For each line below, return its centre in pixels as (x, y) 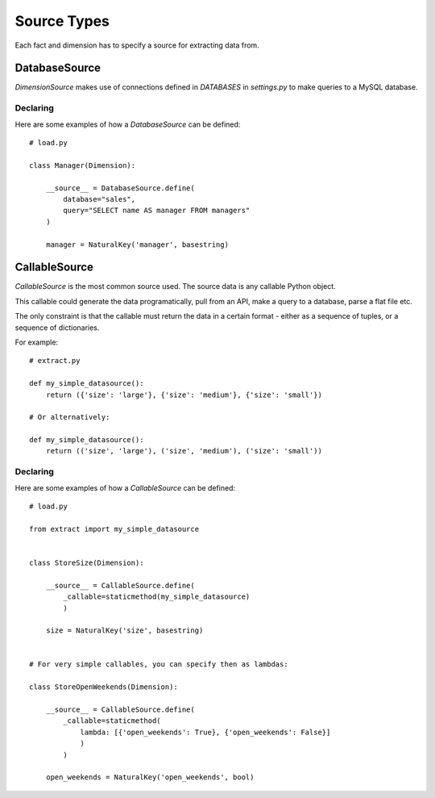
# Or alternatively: (70, 417)
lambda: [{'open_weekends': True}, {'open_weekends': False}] (205, 732)
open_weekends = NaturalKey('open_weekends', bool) (150, 777)
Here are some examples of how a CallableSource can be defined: (125, 487)
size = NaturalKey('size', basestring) (124, 631)
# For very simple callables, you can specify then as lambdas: (159, 664)
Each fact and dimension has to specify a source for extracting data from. (137, 45)
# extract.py (55, 361)
